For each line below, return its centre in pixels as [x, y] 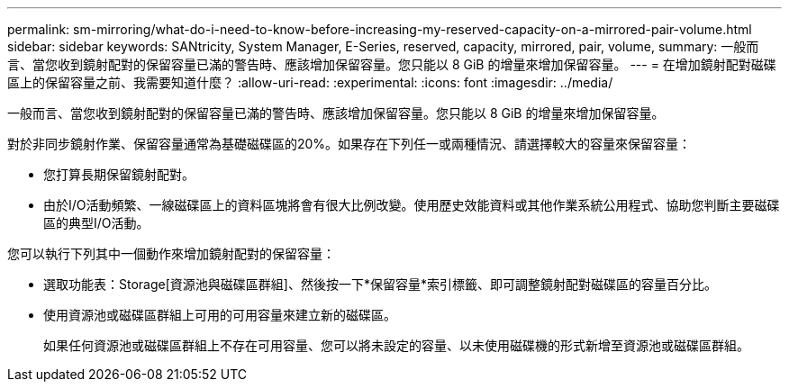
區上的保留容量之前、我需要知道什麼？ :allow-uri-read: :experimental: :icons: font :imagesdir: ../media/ [310, 82]
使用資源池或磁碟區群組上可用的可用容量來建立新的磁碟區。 [220, 315]
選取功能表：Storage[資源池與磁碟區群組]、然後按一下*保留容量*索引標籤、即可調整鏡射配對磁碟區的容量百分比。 [380, 284]
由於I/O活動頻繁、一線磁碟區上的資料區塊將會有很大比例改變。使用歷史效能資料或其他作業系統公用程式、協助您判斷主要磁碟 [412, 205]
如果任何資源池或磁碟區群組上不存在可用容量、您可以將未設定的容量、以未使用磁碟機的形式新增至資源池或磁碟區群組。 [396, 345]
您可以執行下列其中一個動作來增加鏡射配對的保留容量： [171, 253]
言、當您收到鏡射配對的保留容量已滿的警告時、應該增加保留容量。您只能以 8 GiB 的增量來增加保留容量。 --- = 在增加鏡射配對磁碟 [392, 64]
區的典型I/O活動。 [96, 223]
